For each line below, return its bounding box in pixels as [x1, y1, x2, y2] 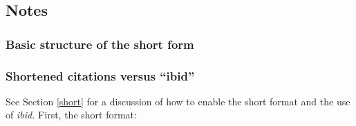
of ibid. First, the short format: [6, 107, 137, 122]
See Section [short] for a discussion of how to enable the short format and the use [6, 94, 350, 108]
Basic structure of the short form [6, 35, 194, 52]
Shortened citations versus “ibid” [6, 67, 195, 84]
